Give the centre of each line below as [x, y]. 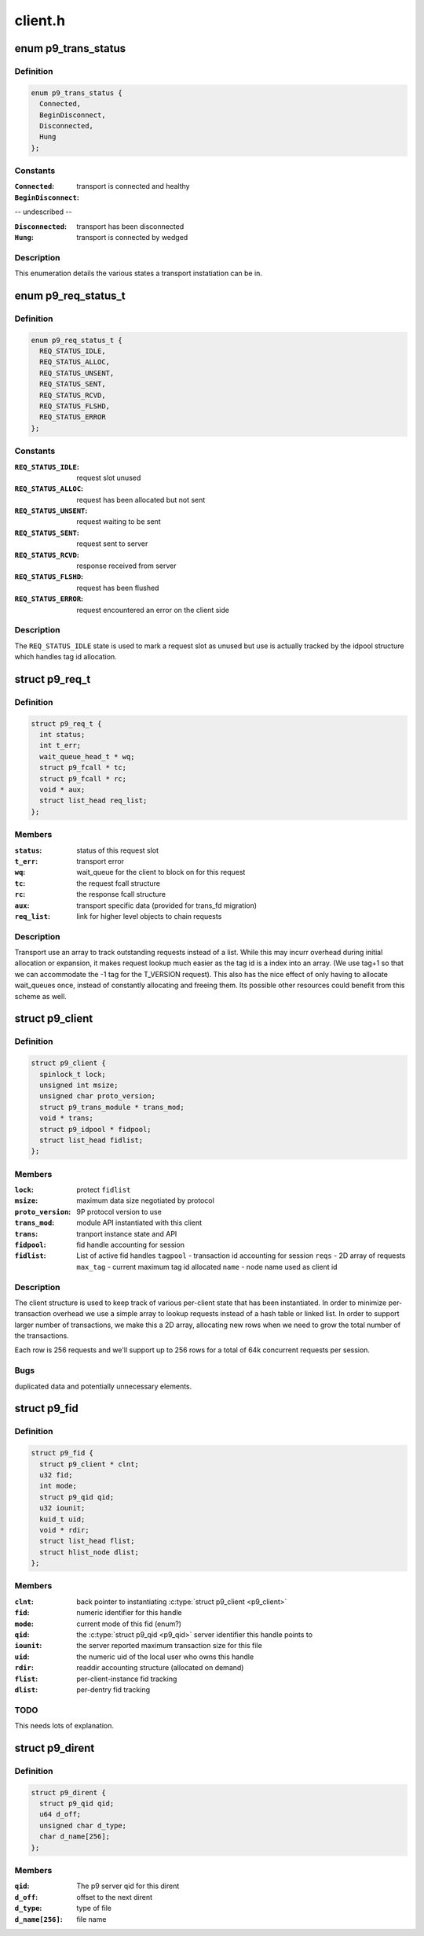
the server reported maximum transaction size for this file [169, 1646]
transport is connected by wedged [132, 237]
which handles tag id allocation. [66, 657]
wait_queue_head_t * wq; [87, 756]
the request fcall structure [119, 883]
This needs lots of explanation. [64, 1726]
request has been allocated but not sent [141, 500]
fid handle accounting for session [130, 1245]
